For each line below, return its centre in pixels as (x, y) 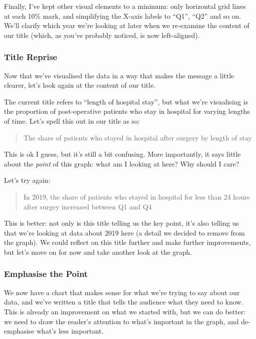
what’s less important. (70, 331)
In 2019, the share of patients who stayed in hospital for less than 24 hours (137, 196)
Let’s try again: (27, 180)
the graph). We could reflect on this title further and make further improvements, (127, 242)
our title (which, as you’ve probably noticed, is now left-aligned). (102, 35)
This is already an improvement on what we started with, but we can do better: (125, 311)
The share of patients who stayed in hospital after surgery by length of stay (138, 137)
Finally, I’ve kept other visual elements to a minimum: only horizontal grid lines (125, 6)
